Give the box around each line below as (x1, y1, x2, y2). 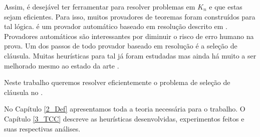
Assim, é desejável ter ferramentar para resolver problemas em (4, 1, 195, 11)
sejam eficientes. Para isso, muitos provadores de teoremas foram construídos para (4, 11, 255, 21)
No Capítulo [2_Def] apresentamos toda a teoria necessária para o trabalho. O (4, 103, 245, 114)
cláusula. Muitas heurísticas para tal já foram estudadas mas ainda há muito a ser (4, 50, 256, 60)
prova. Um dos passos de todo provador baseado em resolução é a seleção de (4, 40, 237, 51)
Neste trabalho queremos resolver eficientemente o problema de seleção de (4, 77, 230, 87)
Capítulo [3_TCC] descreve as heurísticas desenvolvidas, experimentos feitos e (4, 113, 244, 123)
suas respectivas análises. (4, 123, 81, 133)
